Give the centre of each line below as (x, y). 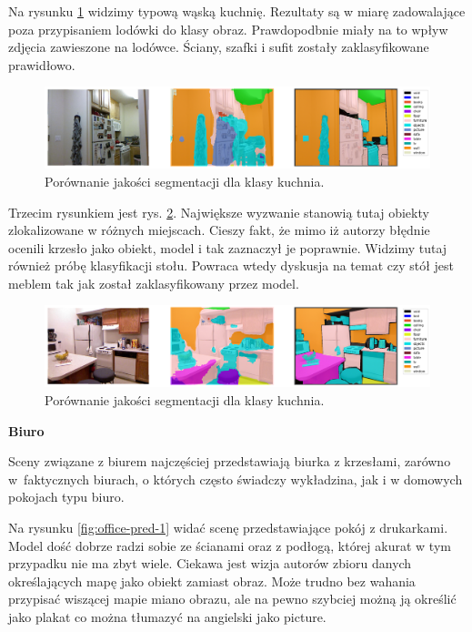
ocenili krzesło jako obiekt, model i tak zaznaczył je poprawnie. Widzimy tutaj (228, 247)
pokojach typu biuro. (66, 497)
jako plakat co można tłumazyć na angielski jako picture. (167, 616)
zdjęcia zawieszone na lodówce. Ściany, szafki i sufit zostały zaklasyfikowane (219, 47)
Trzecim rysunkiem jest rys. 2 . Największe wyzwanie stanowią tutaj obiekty (219, 212)
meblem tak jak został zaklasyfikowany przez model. (154, 283)
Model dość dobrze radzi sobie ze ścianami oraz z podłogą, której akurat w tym (230, 545)
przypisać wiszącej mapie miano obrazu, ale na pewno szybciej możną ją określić (232, 599)
